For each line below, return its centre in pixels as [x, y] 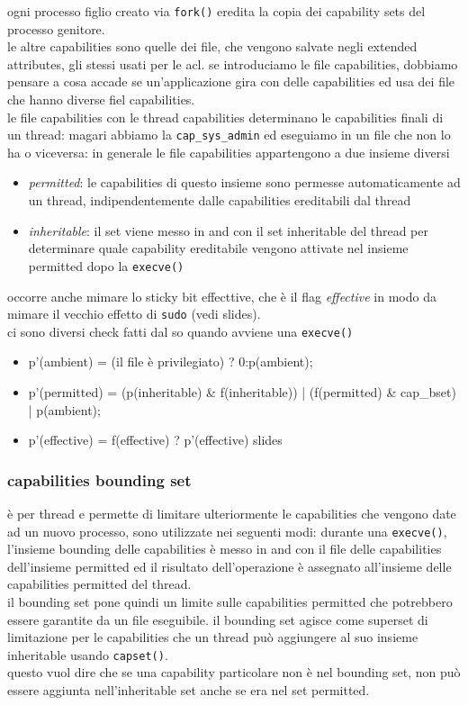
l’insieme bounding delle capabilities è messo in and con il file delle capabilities [225, 549]
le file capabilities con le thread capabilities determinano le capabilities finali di [225, 117]
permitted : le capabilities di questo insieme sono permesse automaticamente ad [244, 182]
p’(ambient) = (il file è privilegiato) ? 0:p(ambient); [171, 362]
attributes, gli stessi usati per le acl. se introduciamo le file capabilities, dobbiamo [233, 63]
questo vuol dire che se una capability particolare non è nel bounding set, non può [234, 672]
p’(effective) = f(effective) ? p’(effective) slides [155, 440]
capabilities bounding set [99, 479]
